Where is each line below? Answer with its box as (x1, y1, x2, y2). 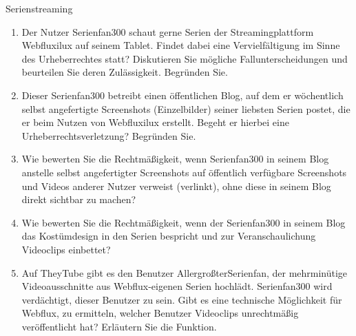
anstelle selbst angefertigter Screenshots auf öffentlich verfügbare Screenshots (21, 165, 347, 179)
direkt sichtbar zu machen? (21, 192, 136, 207)
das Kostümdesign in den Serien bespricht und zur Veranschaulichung (21, 229, 316, 243)
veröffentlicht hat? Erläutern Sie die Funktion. (21, 319, 217, 333)
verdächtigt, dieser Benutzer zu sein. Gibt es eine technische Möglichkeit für (21, 292, 342, 306)
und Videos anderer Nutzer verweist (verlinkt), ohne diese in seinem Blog (21, 178, 331, 193)
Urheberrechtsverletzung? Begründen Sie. (21, 128, 196, 143)
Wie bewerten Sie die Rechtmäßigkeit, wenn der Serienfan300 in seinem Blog (21, 215, 346, 229)
